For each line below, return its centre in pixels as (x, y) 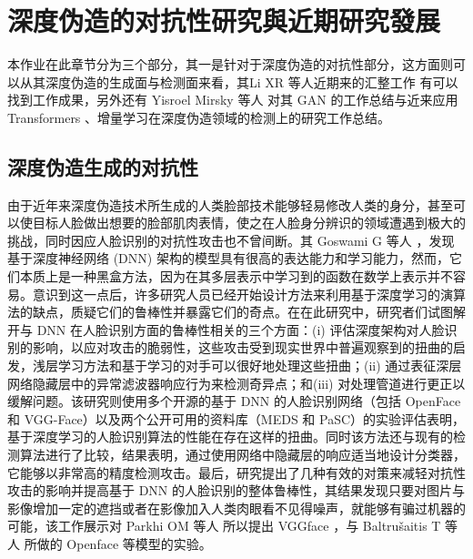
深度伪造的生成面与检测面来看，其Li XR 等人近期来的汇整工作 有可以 (252, 81)
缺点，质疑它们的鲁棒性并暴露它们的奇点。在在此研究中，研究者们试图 (242, 312)
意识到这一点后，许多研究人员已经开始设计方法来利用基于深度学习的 (236, 294)
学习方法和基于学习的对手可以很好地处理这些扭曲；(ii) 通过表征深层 (260, 366)
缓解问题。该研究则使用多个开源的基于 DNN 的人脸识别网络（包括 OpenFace (234, 401)
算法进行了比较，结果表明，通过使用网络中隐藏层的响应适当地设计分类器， (242, 455)
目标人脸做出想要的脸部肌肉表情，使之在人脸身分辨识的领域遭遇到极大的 (249, 223)
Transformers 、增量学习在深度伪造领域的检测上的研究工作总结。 (199, 117)
